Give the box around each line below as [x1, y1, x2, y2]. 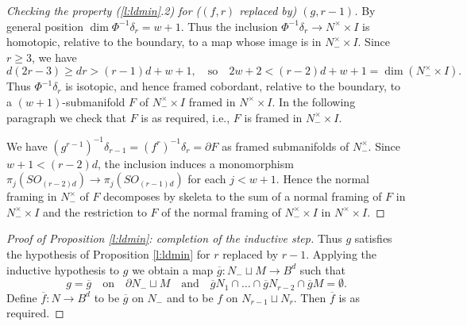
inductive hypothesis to [6, 261, 120, 278]
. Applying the [306, 246, 376, 263]
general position [6, 17, 83, 34]
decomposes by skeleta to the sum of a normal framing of [103, 188, 382, 205]
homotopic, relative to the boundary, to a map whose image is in [6, 33, 322, 50]
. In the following [272, 93, 356, 109]
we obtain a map [132, 261, 214, 278]
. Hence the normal [276, 171, 369, 187]
